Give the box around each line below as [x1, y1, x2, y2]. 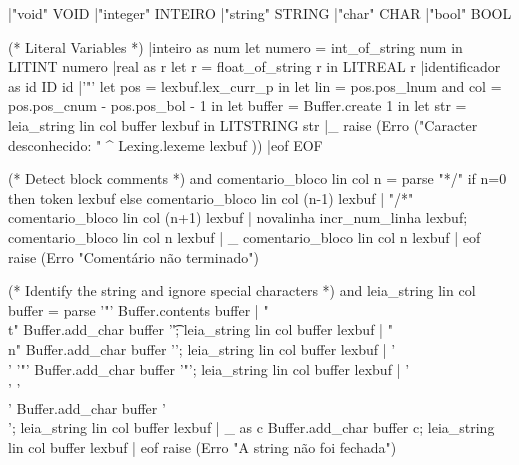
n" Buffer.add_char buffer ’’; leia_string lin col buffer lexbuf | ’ [8, 338, 396, 359]
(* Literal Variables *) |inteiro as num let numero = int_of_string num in [8, 36, 463, 57]
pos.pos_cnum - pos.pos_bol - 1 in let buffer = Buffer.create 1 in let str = [8, 95, 467, 116]
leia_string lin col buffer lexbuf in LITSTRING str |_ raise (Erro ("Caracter [8, 114, 478, 135]
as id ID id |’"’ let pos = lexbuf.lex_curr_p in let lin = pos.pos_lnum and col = [8, 75, 502, 96]
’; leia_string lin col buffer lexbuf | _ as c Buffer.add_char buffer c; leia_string [8, 417, 495, 438]
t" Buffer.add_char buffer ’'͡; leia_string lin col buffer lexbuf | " [8, 319, 393, 340]
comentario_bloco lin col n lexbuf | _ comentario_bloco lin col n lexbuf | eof [8, 226, 481, 247]
